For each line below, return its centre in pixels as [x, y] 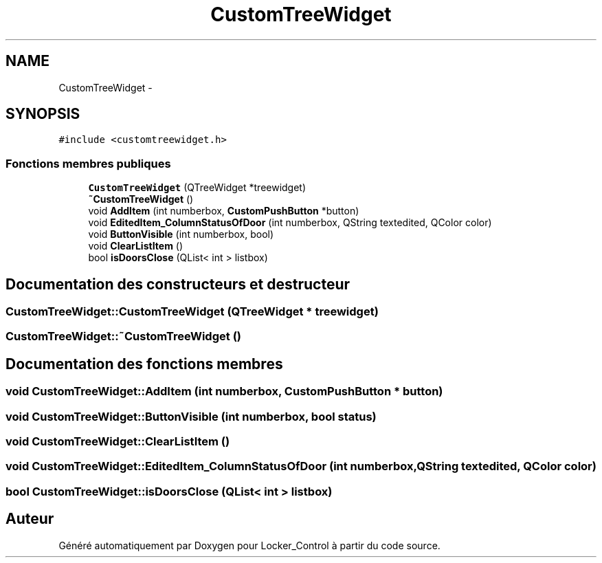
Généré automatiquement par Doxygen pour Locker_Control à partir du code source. [249, 545]
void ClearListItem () [136, 246]
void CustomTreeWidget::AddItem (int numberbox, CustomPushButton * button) [224, 391]
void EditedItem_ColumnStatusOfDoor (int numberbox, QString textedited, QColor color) [290, 223]
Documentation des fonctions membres [144, 364]
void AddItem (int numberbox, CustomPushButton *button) [224, 211]
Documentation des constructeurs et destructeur [178, 284]
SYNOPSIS [43, 114]
